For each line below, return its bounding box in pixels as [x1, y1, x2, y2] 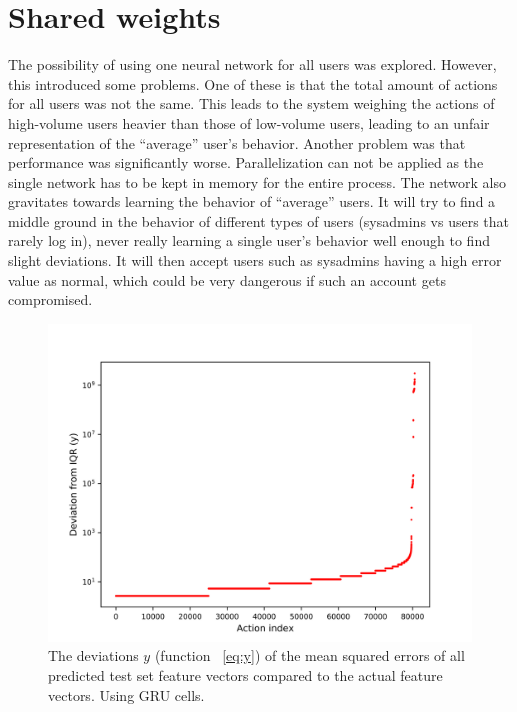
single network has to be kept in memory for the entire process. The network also [8, 171, 506, 192]
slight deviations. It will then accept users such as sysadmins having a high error [8, 250, 502, 271]
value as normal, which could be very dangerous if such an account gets [8, 269, 446, 290]
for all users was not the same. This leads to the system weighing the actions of [8, 93, 495, 114]
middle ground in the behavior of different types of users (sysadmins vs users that [8, 210, 510, 231]
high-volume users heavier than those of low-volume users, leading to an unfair [8, 112, 490, 133]
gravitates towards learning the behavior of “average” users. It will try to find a [8, 191, 496, 212]
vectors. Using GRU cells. [48, 684, 205, 705]
